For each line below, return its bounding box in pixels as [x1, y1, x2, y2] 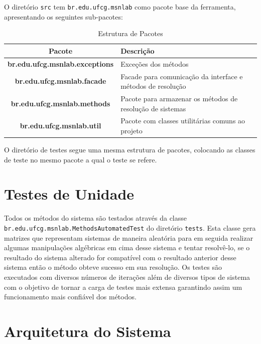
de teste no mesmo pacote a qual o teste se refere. [4, 154, 157, 164]
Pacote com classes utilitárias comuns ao [120, 115, 245, 126]
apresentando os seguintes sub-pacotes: [4, 11, 123, 22]
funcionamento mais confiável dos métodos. [4, 291, 137, 302]
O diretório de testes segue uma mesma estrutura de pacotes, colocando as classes [4, 144, 255, 155]
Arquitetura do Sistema [4, 321, 171, 341]
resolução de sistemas [120, 103, 186, 113]
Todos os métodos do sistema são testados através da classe [4, 213, 187, 223]
